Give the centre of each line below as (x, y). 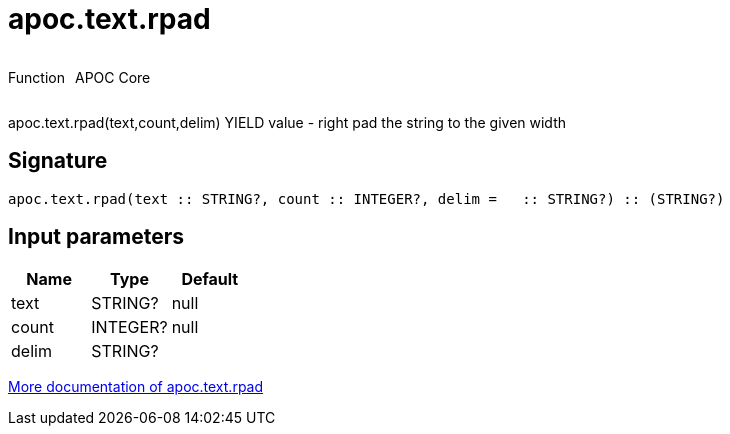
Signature (58, 161)
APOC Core (112, 77)
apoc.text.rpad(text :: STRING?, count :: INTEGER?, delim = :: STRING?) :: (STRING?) (366, 198)
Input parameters (96, 237)
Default (210, 279)
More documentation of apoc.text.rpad (136, 387)
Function (36, 77)
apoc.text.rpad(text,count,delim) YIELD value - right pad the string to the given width (287, 122)
